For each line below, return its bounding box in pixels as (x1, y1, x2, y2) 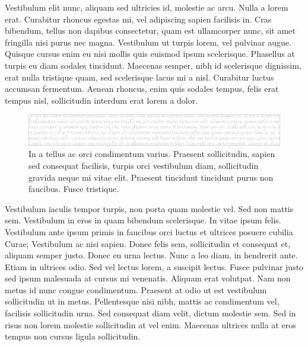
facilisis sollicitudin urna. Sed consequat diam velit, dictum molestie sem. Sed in (5, 307, 296, 319)
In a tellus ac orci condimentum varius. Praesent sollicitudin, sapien (28, 148, 275, 160)
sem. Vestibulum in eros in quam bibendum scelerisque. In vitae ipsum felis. (5, 214, 281, 226)
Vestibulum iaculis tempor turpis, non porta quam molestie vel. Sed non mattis (5, 202, 294, 214)
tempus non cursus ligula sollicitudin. (5, 330, 141, 342)
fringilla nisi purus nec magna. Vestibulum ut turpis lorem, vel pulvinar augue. (5, 36, 291, 48)
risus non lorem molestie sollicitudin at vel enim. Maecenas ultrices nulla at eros (5, 318, 296, 331)
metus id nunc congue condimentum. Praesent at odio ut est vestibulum (5, 283, 267, 296)
